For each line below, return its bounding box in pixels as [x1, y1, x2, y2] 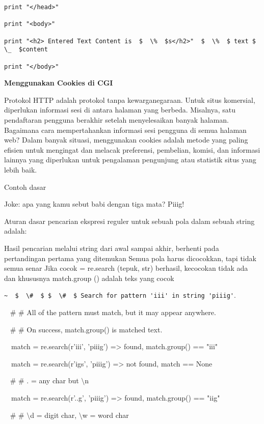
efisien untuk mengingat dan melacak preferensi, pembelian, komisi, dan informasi [4, 144, 260, 155]
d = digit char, [30, 409, 77, 420]
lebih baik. [4, 164, 37, 175]
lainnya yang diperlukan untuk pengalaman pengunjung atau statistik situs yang [4, 154, 256, 165]
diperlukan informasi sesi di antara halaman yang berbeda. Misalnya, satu [4, 104, 236, 115]
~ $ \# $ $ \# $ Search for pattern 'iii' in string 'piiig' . [4, 290, 236, 300]
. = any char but [27, 375, 79, 386]
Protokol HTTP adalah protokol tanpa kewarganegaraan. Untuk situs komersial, [4, 94, 255, 105]
